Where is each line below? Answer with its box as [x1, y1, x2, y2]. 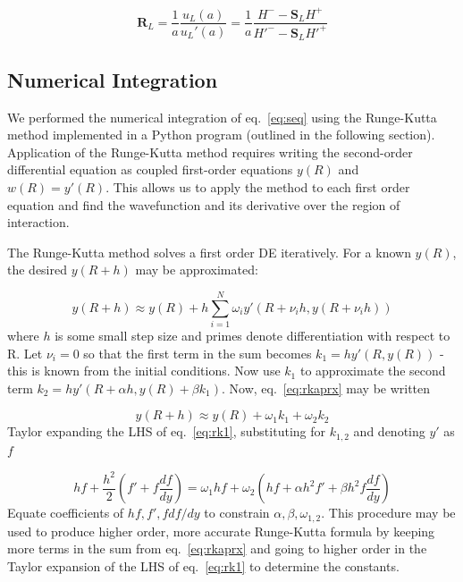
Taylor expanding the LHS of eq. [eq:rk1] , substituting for [7, 422, 325, 441]
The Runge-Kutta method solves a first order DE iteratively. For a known [7, 242, 411, 261]
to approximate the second [299, 361, 446, 380]
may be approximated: [135, 260, 258, 279]
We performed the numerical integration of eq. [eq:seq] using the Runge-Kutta [7, 107, 437, 126]
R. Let [7, 343, 43, 362]
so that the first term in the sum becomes [83, 343, 312, 362]
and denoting [353, 422, 425, 441]
